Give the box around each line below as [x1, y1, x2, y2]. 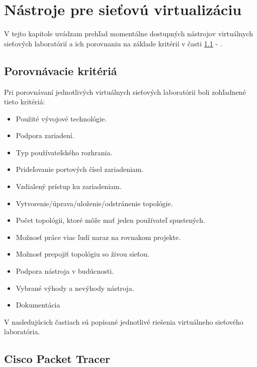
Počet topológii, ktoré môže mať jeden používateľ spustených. [16, 215, 205, 225]
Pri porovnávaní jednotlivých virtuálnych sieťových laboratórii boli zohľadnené [4, 86, 246, 97]
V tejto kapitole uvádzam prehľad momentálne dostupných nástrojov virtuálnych [4, 28, 253, 39]
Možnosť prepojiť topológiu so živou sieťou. [16, 249, 149, 259]
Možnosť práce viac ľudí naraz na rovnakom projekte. [16, 231, 181, 242]
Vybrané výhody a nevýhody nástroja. [16, 282, 134, 293]
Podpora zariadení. [16, 130, 74, 141]
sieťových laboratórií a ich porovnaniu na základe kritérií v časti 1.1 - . [4, 38, 222, 48]
